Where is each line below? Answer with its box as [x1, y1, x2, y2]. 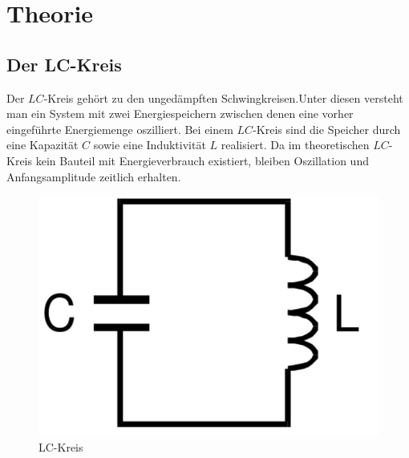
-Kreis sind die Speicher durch [253, 120, 401, 137]
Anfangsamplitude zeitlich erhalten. [6, 168, 181, 184]
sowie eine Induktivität [93, 136, 206, 153]
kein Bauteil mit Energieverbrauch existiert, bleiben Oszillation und [35, 152, 369, 168]
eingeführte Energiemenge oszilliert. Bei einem [6, 120, 233, 137]
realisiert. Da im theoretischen [221, 136, 370, 153]
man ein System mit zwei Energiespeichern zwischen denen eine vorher [6, 105, 354, 122]
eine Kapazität [6, 136, 79, 153]
